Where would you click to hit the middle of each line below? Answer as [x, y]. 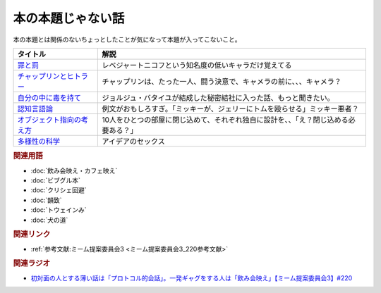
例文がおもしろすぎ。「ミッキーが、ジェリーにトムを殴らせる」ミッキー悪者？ [230, 108]
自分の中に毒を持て [49, 97]
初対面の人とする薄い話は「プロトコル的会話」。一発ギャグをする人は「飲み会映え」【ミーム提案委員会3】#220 [192, 278]
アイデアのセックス [133, 141]
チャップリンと [42, 76]
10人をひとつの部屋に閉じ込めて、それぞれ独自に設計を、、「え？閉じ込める [225, 120]
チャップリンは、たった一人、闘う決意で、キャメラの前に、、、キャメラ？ [222, 81]
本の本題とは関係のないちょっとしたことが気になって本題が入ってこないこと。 [127, 39]
